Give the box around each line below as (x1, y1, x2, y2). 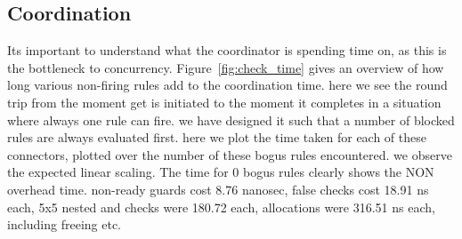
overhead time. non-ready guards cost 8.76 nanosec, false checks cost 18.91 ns (7, 179, 429, 198)
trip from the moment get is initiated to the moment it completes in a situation (7, 92, 442, 111)
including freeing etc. (7, 215, 122, 234)
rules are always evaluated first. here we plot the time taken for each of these (7, 128, 426, 147)
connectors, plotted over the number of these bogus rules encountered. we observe (7, 145, 452, 163)
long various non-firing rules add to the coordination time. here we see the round (7, 76, 448, 94)
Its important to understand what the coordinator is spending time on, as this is (7, 41, 447, 60)
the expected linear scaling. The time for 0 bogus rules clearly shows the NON (7, 163, 434, 181)
